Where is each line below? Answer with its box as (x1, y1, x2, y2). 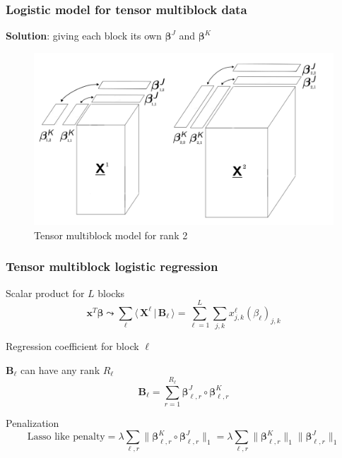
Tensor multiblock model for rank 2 (34, 227, 188, 242)
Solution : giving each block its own (6, 28, 162, 43)
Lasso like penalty (27, 432, 105, 442)
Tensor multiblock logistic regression (6, 258, 218, 275)
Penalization (6, 415, 59, 430)
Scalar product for (6, 285, 85, 300)
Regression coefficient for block (6, 339, 139, 354)
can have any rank (20, 362, 100, 377)
